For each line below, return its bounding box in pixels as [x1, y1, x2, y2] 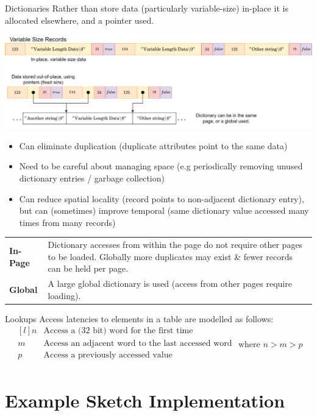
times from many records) [19, 216, 116, 228]
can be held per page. [48, 262, 129, 275]
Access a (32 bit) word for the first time [43, 326, 193, 336]
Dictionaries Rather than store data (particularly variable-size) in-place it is [5, 2, 288, 14]
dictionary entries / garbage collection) [19, 172, 165, 185]
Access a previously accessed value [43, 350, 173, 359]
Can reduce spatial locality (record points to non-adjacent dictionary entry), [19, 192, 304, 205]
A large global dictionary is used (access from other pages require [48, 277, 292, 290]
